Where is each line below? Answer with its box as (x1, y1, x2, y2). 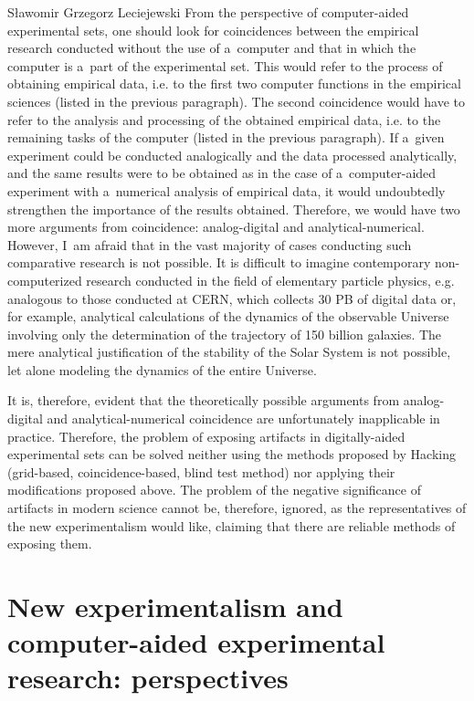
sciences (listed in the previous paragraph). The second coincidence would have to (7, 91, 465, 110)
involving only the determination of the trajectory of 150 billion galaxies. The (7, 324, 442, 343)
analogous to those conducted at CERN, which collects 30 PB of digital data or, (7, 288, 457, 308)
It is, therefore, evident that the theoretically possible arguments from (7, 391, 400, 410)
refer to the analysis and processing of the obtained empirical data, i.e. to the (7, 110, 441, 129)
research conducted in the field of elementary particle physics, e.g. (86, 270, 455, 289)
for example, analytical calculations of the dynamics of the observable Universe (7, 307, 449, 326)
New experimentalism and (7, 588, 343, 624)
